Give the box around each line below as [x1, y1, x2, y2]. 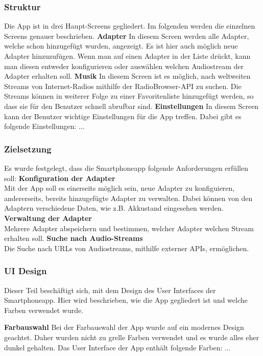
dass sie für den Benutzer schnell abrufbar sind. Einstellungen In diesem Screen [4, 100, 259, 111]
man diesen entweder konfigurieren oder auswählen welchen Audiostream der [4, 60, 244, 71]
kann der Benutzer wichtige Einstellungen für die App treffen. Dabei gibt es [4, 110, 242, 121]
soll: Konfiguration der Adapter [4, 172, 115, 183]
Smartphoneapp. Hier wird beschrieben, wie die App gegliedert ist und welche [4, 295, 248, 305]
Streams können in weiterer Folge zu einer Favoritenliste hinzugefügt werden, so [4, 91, 254, 101]
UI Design [4, 264, 47, 277]
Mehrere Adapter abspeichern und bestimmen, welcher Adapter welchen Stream [4, 222, 254, 233]
